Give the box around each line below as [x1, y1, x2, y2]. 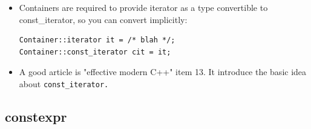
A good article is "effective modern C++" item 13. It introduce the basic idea [19, 65, 307, 78]
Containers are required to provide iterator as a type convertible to [19, 1, 268, 13]
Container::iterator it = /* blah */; [19, 36, 175, 45]
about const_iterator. [19, 77, 109, 90]
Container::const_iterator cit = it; [19, 47, 171, 56]
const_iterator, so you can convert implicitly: [19, 13, 188, 25]
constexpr [5, 107, 67, 126]
